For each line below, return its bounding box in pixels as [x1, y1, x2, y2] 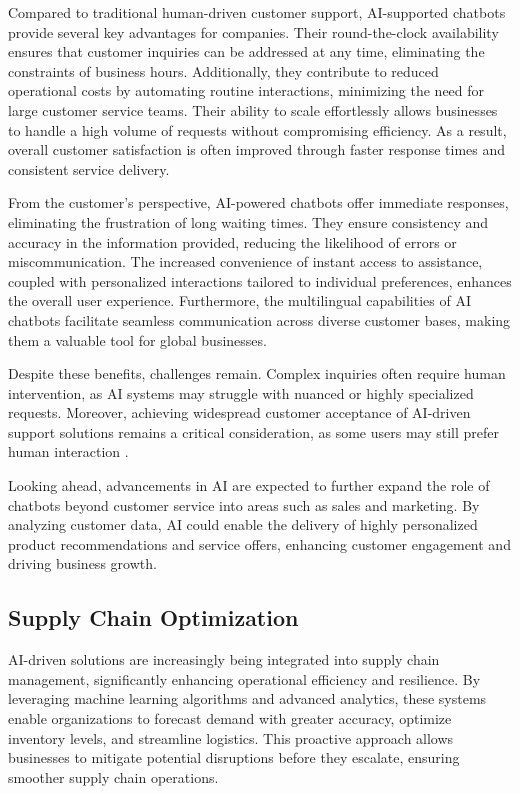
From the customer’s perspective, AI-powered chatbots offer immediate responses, [8, 192, 509, 213]
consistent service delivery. [8, 158, 170, 179]
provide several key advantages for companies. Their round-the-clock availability [8, 21, 499, 42]
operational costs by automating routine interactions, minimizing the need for [8, 80, 485, 101]
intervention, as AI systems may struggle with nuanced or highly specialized [8, 382, 474, 403]
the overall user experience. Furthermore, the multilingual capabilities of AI [8, 290, 471, 311]
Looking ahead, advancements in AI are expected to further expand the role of [8, 475, 490, 496]
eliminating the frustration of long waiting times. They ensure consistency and [8, 211, 489, 232]
